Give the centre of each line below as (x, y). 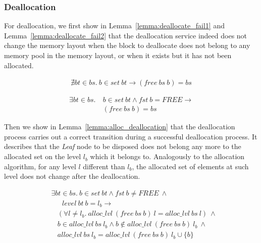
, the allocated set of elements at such (190, 166)
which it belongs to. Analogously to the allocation (167, 156)
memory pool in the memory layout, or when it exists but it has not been (118, 55)
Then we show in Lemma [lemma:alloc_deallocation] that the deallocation (120, 127)
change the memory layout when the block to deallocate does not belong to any (127, 45)
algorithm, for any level (40, 166)
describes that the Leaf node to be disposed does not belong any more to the (123, 146)
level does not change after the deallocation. (72, 176)
